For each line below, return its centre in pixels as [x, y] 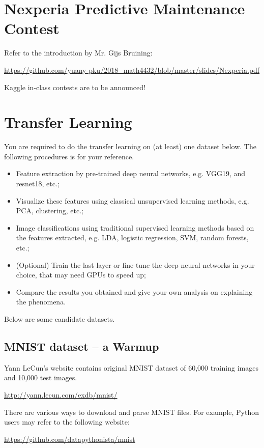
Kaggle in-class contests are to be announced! [75, 87]
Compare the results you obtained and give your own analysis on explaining [134, 291]
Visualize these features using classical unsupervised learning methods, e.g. [133, 200]
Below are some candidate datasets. [60, 318]
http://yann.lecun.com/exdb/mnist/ [61, 394]
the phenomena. [41, 302]
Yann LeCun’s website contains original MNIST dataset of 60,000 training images [131, 367]
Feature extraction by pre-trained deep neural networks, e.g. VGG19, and [131, 173]
